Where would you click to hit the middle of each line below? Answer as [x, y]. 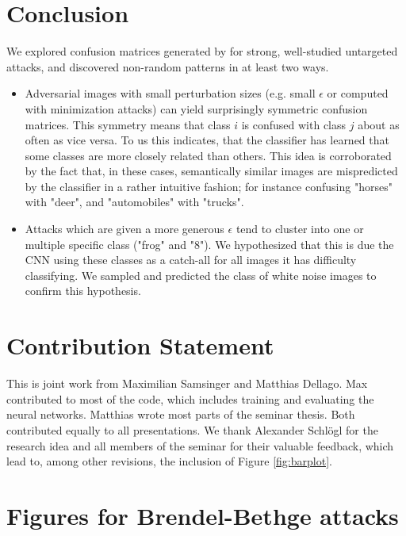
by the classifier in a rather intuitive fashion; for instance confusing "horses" [209, 186]
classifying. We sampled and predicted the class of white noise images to [201, 275]
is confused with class [294, 124]
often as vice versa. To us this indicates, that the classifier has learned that [207, 140]
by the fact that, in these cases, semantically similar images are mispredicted [211, 171]
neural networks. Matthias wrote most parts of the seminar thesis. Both [181, 414]
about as [379, 124]
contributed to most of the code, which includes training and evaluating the [190, 398]
